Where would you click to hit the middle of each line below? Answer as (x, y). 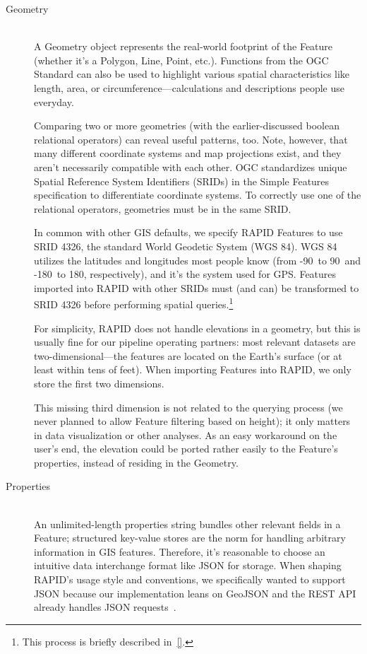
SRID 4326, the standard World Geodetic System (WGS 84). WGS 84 (186, 246)
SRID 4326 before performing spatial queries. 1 (134, 303)
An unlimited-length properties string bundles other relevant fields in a (187, 524)
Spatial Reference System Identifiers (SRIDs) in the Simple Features (182, 181)
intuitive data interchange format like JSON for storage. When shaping (188, 565)
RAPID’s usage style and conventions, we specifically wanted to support (190, 579)
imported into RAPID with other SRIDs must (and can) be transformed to (197, 287)
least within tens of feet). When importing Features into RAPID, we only (193, 369)
